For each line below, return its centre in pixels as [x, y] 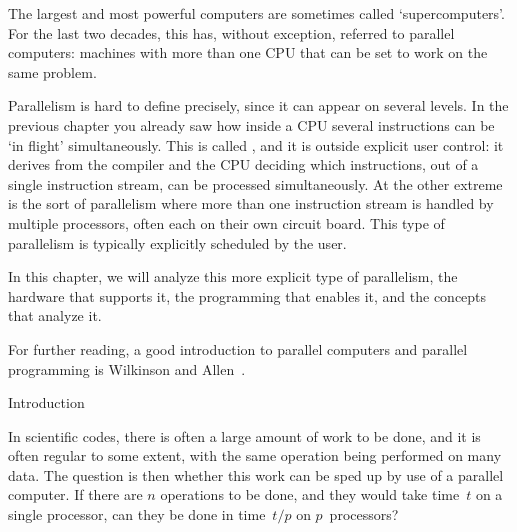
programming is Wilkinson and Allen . [127, 368]
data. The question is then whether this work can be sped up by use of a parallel [256, 474]
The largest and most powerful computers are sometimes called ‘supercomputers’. [256, 13]
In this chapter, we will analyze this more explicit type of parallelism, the [233, 276]
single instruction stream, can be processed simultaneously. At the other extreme [255, 183]
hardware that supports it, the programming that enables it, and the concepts [247, 295]
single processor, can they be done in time [137, 514]
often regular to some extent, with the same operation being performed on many [255, 455]
